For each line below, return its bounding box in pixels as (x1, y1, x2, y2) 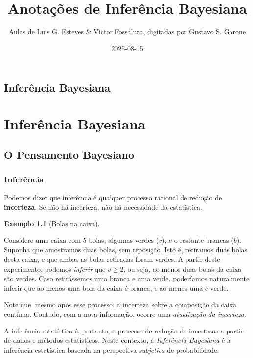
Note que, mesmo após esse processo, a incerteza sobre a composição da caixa (4, 299, 237, 309)
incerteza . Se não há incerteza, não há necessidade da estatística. (4, 202, 202, 212)
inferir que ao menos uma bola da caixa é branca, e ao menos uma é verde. (4, 282, 229, 293)
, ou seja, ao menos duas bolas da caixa (123, 263, 242, 274)
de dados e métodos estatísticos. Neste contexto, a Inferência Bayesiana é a (4, 335, 230, 345)
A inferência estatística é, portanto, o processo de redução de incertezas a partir (4, 325, 244, 335)
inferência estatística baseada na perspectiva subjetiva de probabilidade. (4, 344, 219, 355)
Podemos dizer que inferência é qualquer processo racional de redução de (4, 192, 222, 203)
